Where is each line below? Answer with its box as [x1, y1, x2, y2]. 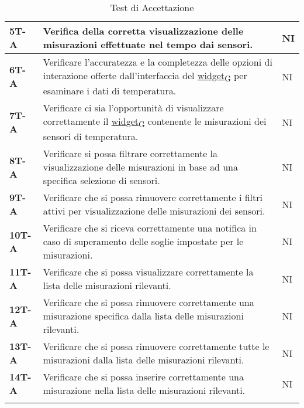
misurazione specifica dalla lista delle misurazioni [43, 309, 244, 323]
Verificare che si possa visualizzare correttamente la [43, 265, 254, 279]
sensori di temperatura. [43, 130, 139, 144]
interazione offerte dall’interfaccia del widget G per [43, 69, 247, 84]
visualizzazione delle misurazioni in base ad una [43, 160, 238, 174]
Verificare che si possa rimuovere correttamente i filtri [43, 191, 262, 205]
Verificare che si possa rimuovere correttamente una [43, 295, 254, 310]
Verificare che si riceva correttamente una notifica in [43, 221, 257, 235]
